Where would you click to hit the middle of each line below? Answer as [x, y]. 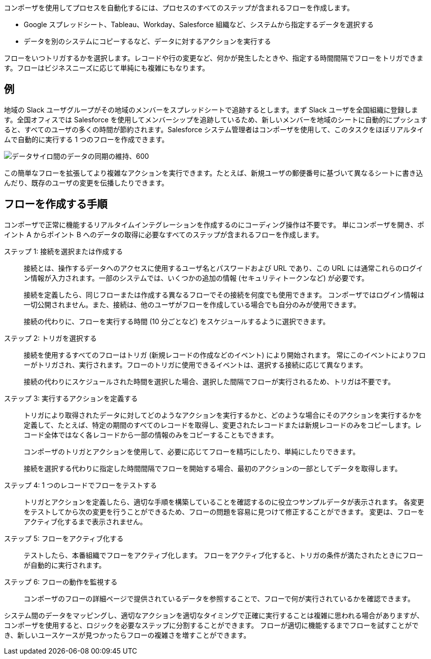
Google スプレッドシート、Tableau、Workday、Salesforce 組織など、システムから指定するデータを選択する [199, 24]
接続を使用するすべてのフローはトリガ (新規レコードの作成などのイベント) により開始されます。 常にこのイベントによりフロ [225, 355]
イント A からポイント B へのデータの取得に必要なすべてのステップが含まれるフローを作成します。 [164, 234]
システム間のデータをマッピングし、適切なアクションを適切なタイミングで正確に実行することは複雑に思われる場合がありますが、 [214, 615]
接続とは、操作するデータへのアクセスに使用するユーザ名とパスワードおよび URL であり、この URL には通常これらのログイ [223, 268]
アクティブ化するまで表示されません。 [85, 521]
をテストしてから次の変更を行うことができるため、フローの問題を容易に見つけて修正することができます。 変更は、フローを [224, 512]
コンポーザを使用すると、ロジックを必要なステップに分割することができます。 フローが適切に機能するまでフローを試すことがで [211, 625]
